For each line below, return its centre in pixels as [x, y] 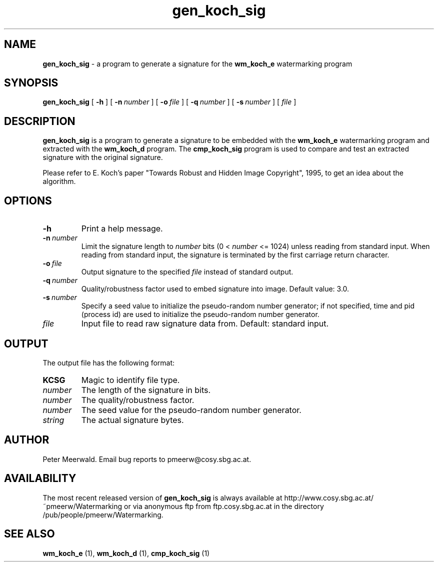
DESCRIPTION [40, 121]
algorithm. [59, 181]
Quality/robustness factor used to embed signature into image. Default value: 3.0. [215, 289]
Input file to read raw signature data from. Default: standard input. [205, 324]
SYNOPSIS [31, 83]
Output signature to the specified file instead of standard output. [187, 272]
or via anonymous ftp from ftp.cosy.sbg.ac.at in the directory [224, 506]
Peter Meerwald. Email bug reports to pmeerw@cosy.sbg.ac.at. [147, 459]
